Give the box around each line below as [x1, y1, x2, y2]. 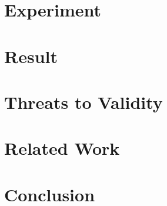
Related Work [4, 136, 120, 160]
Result [4, 44, 58, 68]
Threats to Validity [4, 89, 163, 114]
